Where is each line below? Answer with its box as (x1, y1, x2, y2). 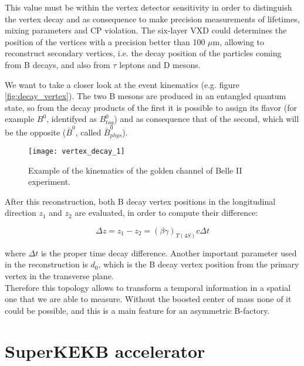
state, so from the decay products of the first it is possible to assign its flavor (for (5, 101, 297, 113)
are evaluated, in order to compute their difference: (75, 206, 258, 219)
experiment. (28, 175, 70, 188)
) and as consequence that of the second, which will (114, 113, 299, 125)
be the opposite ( (5, 126, 66, 138)
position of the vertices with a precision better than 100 (5, 35, 205, 48)
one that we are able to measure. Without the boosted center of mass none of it (5, 293, 292, 305)
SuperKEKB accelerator (5, 338, 205, 362)
